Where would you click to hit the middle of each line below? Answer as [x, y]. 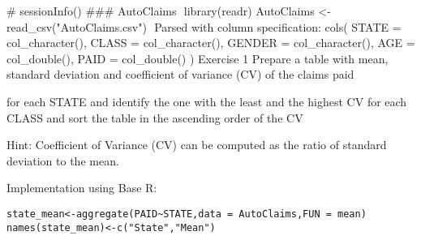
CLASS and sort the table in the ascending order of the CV [155, 117]
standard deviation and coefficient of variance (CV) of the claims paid [180, 74]
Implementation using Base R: [82, 188]
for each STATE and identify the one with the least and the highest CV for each [207, 101]
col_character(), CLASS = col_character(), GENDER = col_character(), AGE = [211, 43]
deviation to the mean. [63, 160]
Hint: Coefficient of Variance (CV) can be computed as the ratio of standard [197, 145]
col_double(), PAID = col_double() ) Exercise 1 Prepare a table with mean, [198, 58]
